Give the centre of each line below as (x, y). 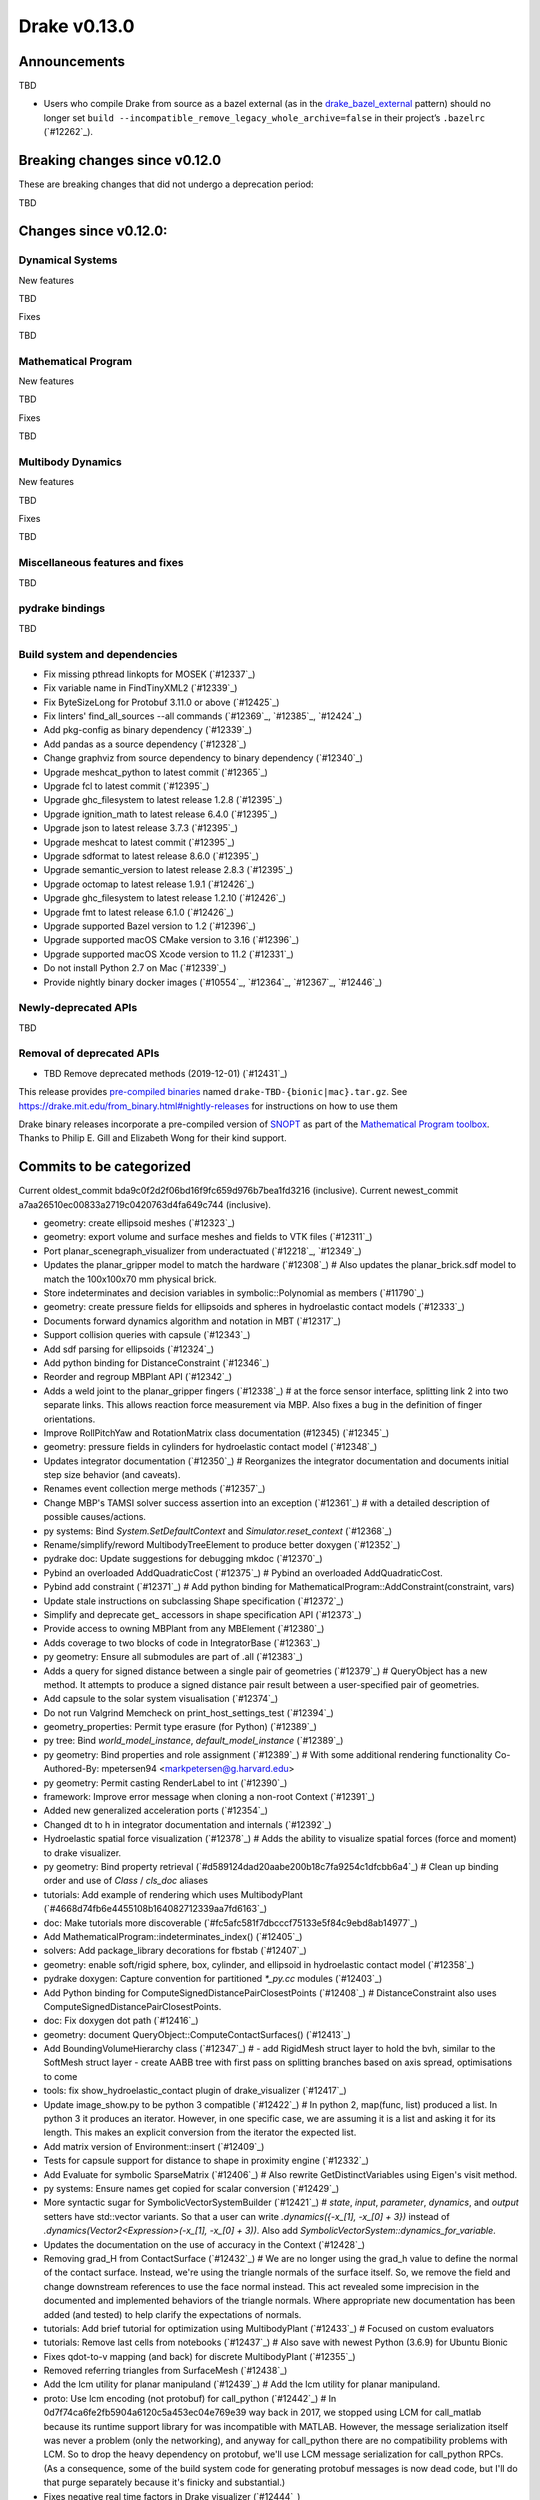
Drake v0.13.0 (76, 26)
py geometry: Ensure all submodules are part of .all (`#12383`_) (173, 1657)
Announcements (71, 61)
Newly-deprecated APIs (78, 1008)
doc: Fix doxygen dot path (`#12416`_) (121, 2021)
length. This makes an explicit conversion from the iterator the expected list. (200, 2132)
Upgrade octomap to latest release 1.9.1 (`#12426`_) (149, 884)
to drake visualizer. (82, 1852)
